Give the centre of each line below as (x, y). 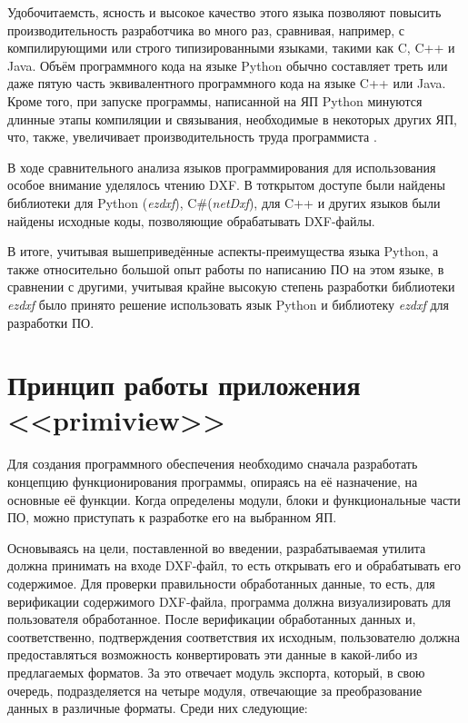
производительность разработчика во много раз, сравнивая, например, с (206, 30)
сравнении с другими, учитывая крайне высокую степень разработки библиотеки (231, 287)
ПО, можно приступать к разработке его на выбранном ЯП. (172, 517)
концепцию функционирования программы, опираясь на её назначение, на (213, 481)
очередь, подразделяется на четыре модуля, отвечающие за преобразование (215, 690)
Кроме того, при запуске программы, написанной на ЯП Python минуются (215, 100)
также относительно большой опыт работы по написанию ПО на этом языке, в (226, 268)
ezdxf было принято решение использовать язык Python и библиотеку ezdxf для (229, 304)
